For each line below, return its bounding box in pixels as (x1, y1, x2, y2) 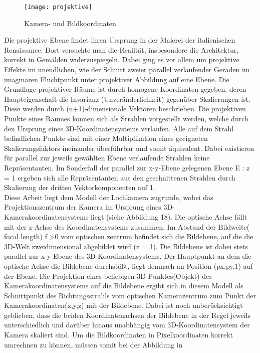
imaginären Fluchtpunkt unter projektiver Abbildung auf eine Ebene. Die (4, 74, 229, 84)
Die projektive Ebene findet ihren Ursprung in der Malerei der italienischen (4, 35, 235, 45)
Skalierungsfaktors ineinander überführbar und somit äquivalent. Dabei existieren (4, 142, 254, 153)
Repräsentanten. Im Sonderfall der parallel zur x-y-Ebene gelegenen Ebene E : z (4, 162, 250, 172)
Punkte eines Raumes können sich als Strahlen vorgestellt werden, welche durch (4, 113, 248, 123)
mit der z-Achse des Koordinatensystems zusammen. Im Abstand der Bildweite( (4, 221, 249, 232)
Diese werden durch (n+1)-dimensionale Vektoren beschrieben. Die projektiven (4, 103, 246, 114)
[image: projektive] (24, 4, 93, 11)
